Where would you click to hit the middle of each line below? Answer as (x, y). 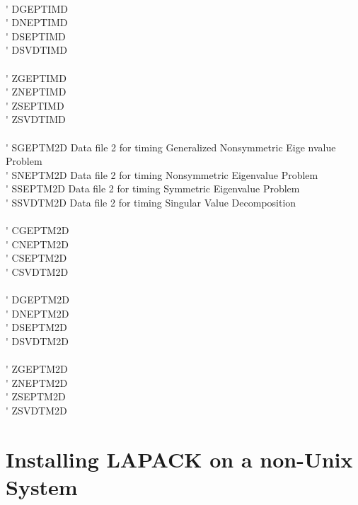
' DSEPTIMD (36, 36)
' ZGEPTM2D (37, 369)
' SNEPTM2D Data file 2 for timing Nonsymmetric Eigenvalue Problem (162, 174)
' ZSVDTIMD (36, 119)
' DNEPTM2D (37, 313)
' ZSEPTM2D (36, 396)
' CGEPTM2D (37, 230)
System (42, 486)
